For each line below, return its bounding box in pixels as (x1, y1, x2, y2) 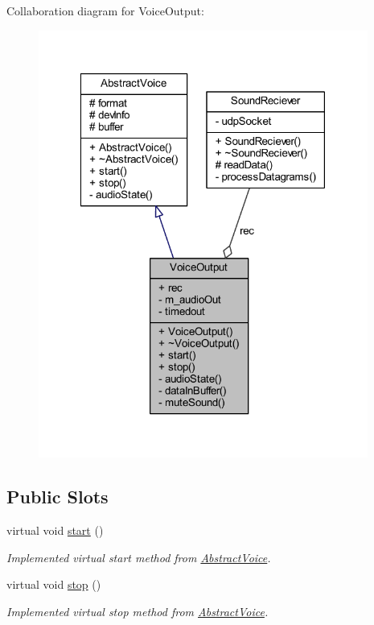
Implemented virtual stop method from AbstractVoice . (6, 603, 269, 620)
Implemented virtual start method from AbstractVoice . (6, 548, 271, 565)
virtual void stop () (6, 576, 101, 593)
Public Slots (6, 484, 109, 509)
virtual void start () (6, 522, 104, 539)
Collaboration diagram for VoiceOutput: (6, 2, 204, 19)
